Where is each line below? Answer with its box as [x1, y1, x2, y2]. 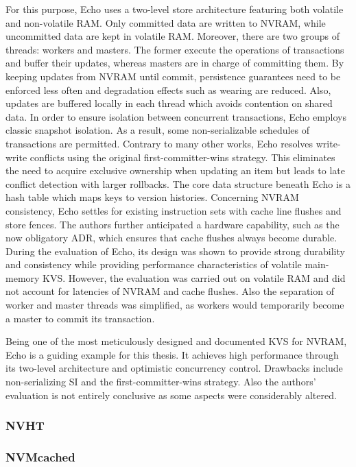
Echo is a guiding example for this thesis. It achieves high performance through [5, 347, 339, 361]
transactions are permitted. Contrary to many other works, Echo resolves [5, 136, 313, 150]
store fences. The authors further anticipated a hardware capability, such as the [5, 217, 340, 231]
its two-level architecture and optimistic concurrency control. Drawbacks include [5, 361, 343, 375]
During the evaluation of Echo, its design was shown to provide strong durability [5, 243, 345, 258]
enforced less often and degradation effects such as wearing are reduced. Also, [5, 82, 331, 97]
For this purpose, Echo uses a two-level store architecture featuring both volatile [5, 2, 344, 16]
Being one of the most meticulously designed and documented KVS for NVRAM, [5, 334, 347, 348]
